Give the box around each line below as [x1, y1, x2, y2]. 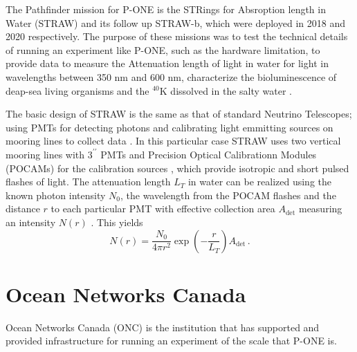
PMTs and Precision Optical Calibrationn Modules [100, 147, 317, 161]
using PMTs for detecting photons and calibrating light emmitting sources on [6, 120, 333, 134]
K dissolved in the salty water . [159, 83, 293, 98]
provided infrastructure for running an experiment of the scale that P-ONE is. [6, 333, 337, 348]
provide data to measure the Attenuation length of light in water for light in [6, 56, 329, 71]
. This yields [91, 214, 143, 229]
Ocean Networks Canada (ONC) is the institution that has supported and [6, 319, 320, 334]
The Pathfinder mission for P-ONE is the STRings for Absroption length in [6, 2, 326, 16]
